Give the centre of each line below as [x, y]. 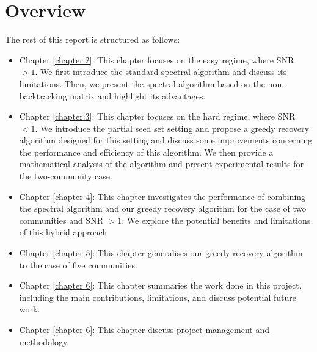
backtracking [43, 95]
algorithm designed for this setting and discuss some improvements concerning [166, 140]
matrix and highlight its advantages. [138, 95]
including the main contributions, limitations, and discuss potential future [158, 297]
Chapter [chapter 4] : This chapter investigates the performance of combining [162, 196]
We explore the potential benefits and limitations [219, 220]
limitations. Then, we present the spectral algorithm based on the [142, 83]
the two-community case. [66, 176]
